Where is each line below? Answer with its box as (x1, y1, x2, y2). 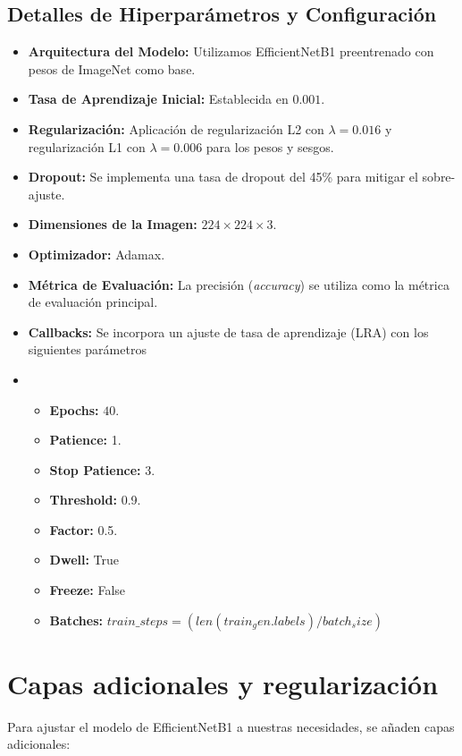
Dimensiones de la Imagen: (28, 215, 197, 234)
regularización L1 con (28, 137, 146, 156)
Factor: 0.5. (49, 520, 118, 539)
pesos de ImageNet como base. (28, 59, 196, 78)
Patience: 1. (49, 430, 122, 449)
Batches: (49, 610, 103, 629)
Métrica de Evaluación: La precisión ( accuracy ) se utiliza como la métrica (28, 275, 449, 293)
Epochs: (49, 400, 99, 419)
